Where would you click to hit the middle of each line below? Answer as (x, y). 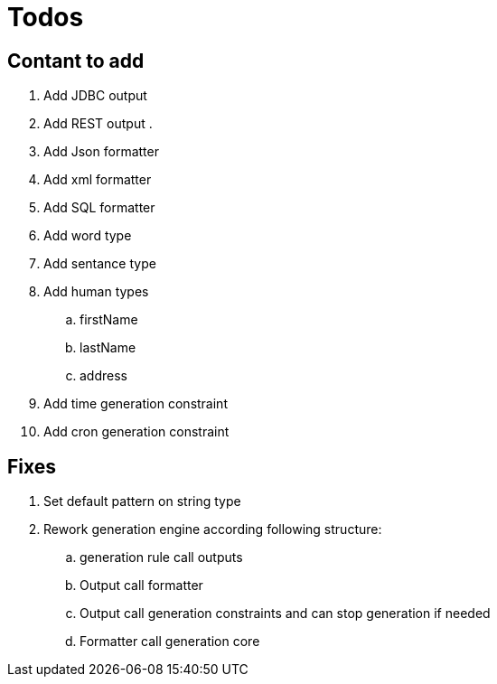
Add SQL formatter (99, 208)
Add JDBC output (95, 96)
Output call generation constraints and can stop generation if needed (285, 614)
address (103, 376)
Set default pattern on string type (142, 501)
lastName (108, 348)
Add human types (96, 292)
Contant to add (76, 61)
